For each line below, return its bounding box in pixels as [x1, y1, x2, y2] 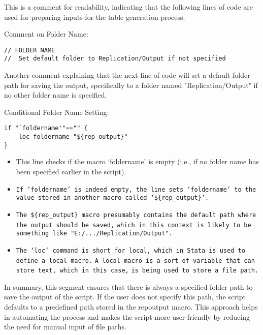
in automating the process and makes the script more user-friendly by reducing [4, 311, 250, 322]
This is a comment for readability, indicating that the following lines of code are [4, 2, 253, 12]
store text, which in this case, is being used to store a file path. [16, 267, 258, 275]
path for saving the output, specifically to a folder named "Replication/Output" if [4, 79, 258, 90]
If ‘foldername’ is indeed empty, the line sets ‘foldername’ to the [16, 186, 256, 193]
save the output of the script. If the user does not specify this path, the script [4, 291, 246, 302]
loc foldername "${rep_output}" [18, 133, 128, 141]
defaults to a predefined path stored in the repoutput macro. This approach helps [4, 301, 258, 312]
